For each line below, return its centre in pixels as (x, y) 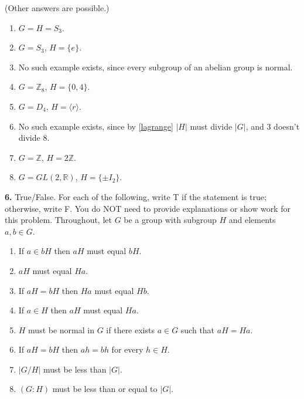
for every (127, 349)
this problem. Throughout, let (58, 220)
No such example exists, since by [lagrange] (96, 126)
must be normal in (61, 329)
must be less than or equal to (105, 389)
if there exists (130, 329)
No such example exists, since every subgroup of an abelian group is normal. (156, 67)
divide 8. (34, 138)
